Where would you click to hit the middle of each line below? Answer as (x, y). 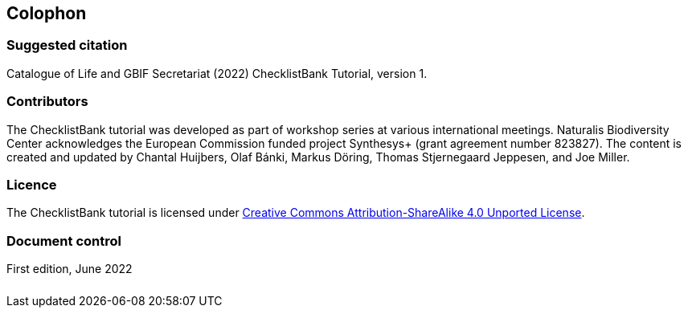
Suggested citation (67, 45)
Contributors (47, 102)
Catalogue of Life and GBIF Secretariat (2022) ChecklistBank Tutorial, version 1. (217, 73)
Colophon (47, 13)
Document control (64, 241)
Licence (32, 184)
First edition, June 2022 (70, 269)
